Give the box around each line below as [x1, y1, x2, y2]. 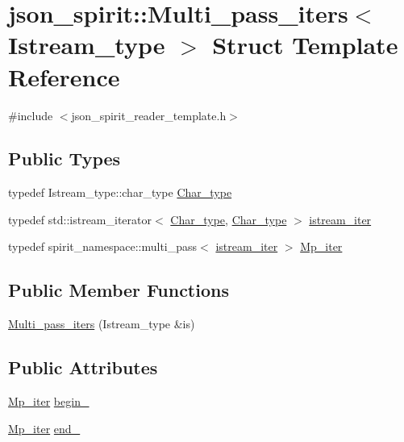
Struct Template [212, 28, 398, 61]
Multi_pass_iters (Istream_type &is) [8, 315, 195, 332]
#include [8, 106, 53, 123]
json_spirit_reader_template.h [71, 106, 227, 123]
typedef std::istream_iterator [8, 211, 152, 227]
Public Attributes [8, 355, 158, 380]
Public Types [8, 146, 121, 171]
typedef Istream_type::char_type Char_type [8, 184, 232, 201]
